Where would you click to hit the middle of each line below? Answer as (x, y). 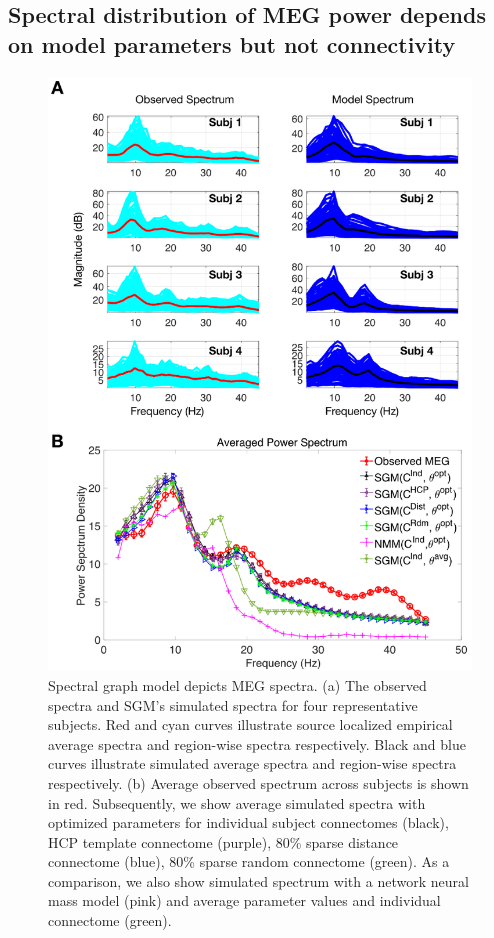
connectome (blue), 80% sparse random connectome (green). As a (249, 861)
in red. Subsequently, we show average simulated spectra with (237, 802)
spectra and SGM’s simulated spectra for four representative (233, 704)
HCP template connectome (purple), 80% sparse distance (223, 841)
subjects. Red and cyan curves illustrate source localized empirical (250, 724)
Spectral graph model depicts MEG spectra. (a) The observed (237, 684)
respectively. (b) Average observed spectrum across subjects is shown (258, 782)
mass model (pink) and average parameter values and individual (244, 900)
